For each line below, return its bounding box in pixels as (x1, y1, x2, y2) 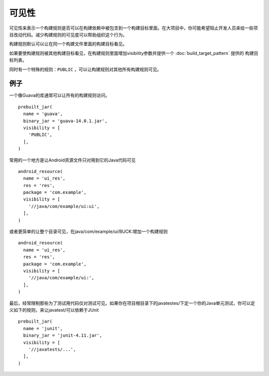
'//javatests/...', (28, 347, 76, 352)
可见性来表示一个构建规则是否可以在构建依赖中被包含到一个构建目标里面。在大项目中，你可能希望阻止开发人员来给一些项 (9, 25, 258, 31)
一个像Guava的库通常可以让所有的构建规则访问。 (9, 92, 110, 98)
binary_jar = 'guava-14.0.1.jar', (23, 118, 108, 124)
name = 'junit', (23, 326, 63, 331)
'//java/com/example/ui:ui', (28, 203, 100, 209)
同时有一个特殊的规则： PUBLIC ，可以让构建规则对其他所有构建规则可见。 (9, 66, 162, 72)
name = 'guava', (23, 111, 63, 117)
